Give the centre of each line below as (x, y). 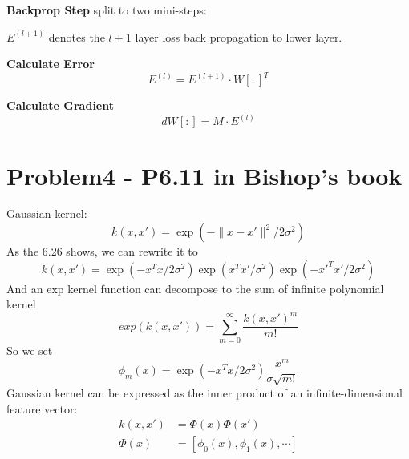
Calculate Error (51, 64)
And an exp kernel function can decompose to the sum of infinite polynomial (195, 288)
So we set (30, 350)
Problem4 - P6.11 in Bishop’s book (204, 175)
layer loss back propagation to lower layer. (239, 36)
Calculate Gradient (60, 105)
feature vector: (42, 408)
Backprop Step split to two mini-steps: (107, 10)
